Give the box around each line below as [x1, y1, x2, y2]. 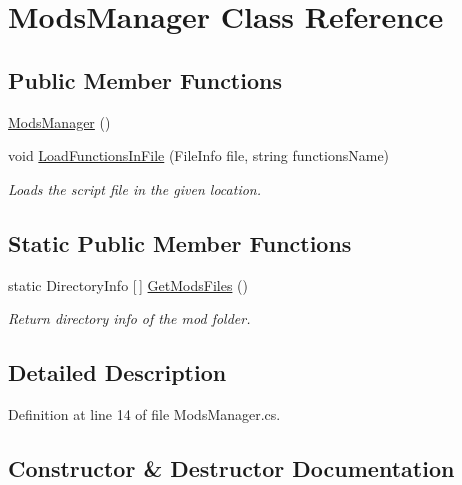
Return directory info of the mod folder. [8, 308, 251, 329]
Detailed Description [8, 357, 227, 388]
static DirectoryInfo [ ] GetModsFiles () [8, 274, 248, 295]
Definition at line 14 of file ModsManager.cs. [8, 403, 281, 424]
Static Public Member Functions [8, 227, 352, 258]
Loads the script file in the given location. [8, 178, 261, 199]
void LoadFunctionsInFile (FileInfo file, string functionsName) [8, 145, 390, 166]
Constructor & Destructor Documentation [8, 452, 455, 483]
